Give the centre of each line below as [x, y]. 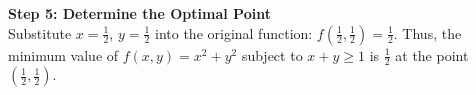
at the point [432, 54]
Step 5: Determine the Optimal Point [139, 13]
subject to [272, 54]
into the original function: [234, 32]
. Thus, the [427, 32]
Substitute [40, 32]
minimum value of [63, 54]
